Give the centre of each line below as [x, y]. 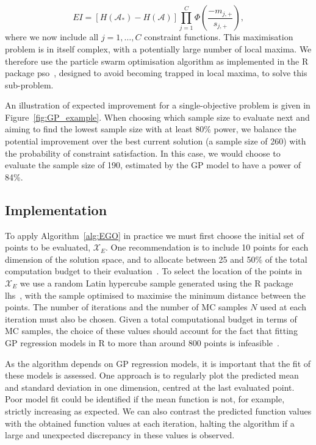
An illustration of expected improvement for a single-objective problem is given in [158, 105]
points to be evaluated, [48, 247]
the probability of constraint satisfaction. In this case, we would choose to [143, 153]
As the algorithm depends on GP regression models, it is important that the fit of [158, 363]
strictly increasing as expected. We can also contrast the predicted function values [158, 411]
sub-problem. [29, 84]
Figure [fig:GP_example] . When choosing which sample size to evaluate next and [157, 117]
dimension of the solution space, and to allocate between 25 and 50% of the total [156, 259]
